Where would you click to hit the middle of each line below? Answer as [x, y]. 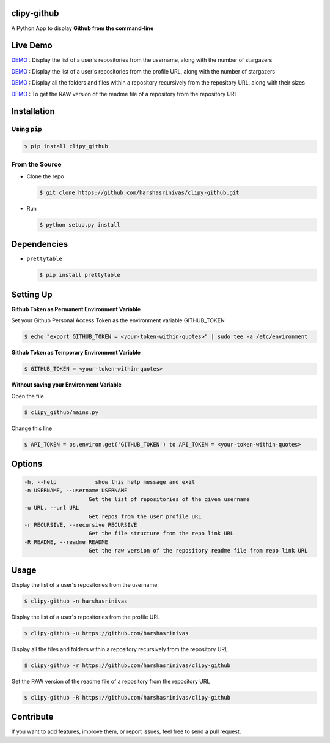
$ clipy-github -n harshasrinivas [76, 601]
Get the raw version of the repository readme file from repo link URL [198, 551]
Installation [33, 111]
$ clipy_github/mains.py [61, 412]
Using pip [27, 129]
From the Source [36, 164]
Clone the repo [45, 176]
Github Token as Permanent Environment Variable [76, 309]
